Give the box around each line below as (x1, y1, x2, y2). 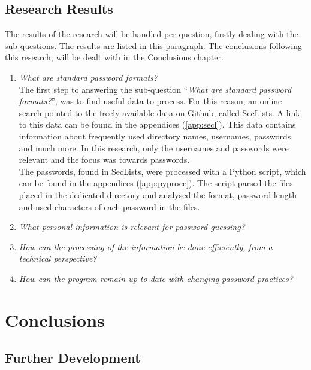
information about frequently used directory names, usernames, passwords (19, 129, 291, 142)
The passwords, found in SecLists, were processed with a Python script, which (19, 165, 306, 177)
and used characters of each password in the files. (19, 200, 200, 213)
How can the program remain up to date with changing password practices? (19, 272, 293, 284)
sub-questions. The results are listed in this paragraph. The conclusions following (5, 39, 302, 51)
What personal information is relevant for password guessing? (19, 220, 245, 233)
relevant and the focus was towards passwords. (19, 153, 190, 166)
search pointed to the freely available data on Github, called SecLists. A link (19, 106, 300, 119)
